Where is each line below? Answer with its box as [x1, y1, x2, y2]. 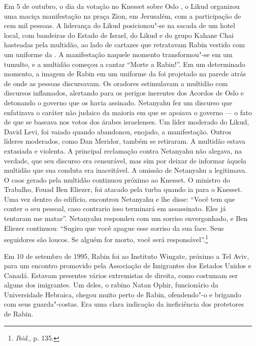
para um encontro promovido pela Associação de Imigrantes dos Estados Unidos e [4, 260, 252, 271]
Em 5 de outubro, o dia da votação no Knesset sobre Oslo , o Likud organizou [4, 1, 240, 11]
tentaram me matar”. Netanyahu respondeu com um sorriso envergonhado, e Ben [4, 213, 248, 223]
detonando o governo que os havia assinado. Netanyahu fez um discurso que [4, 97, 232, 107]
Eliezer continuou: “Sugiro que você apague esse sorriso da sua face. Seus [4, 222, 224, 233]
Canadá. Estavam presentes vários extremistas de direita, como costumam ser [4, 270, 238, 280]
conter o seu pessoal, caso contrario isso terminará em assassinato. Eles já [4, 203, 226, 214]
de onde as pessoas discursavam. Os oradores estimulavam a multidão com [4, 78, 228, 88]
